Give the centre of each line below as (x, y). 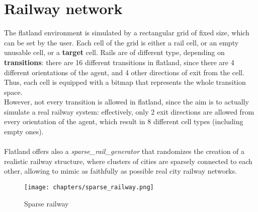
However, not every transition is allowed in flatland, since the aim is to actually (126, 102)
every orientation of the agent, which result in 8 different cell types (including (124, 121)
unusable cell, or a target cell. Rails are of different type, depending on (114, 52)
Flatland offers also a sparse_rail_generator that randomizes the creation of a (124, 151)
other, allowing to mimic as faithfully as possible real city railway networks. (120, 171)
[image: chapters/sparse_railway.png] (89, 188)
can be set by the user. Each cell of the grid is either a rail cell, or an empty (121, 42)
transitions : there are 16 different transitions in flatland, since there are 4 (119, 62)
